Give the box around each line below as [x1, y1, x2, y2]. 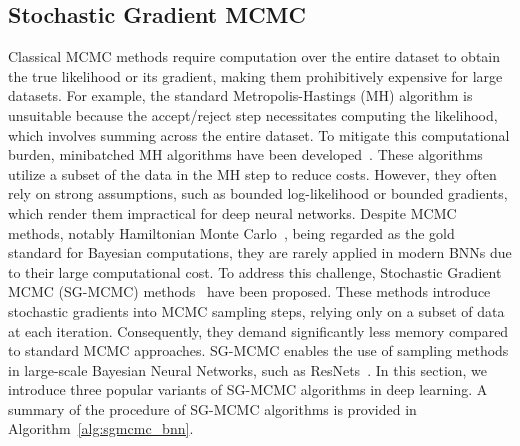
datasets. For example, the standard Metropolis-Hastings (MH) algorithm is [8, 85, 473, 106]
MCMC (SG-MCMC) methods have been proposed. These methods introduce [8, 281, 491, 302]
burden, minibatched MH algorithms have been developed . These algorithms [8, 144, 483, 165]
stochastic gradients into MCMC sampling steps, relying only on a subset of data [8, 300, 505, 321]
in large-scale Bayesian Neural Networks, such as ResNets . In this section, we [8, 359, 488, 380]
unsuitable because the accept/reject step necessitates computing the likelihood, [8, 104, 498, 125]
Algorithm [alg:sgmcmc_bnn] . [8, 418, 194, 439]
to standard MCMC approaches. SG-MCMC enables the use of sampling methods [8, 340, 509, 361]
